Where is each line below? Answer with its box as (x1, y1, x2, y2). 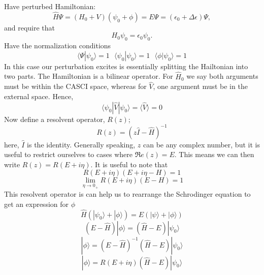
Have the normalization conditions (4, 40, 111, 51)
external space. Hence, (4, 91, 74, 102)
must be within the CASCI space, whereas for (4, 81, 147, 91)
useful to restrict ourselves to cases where (4, 149, 133, 160)
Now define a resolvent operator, (4, 113, 105, 124)
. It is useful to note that (90, 159, 168, 169)
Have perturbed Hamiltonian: (4, 1, 96, 11)
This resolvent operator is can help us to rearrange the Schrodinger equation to (4, 189, 251, 199)
